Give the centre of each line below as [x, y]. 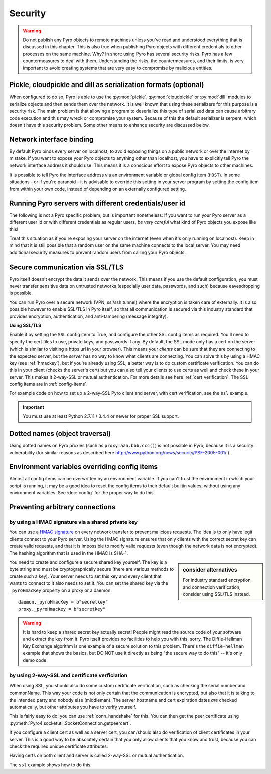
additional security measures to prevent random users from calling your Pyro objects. [97, 252]
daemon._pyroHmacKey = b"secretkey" [63, 602]
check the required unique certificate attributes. [59, 746]
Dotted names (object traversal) [60, 433]
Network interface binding [51, 139]
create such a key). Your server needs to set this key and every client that [85, 576]
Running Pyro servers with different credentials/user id [97, 203]
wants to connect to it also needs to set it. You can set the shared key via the [89, 583]
